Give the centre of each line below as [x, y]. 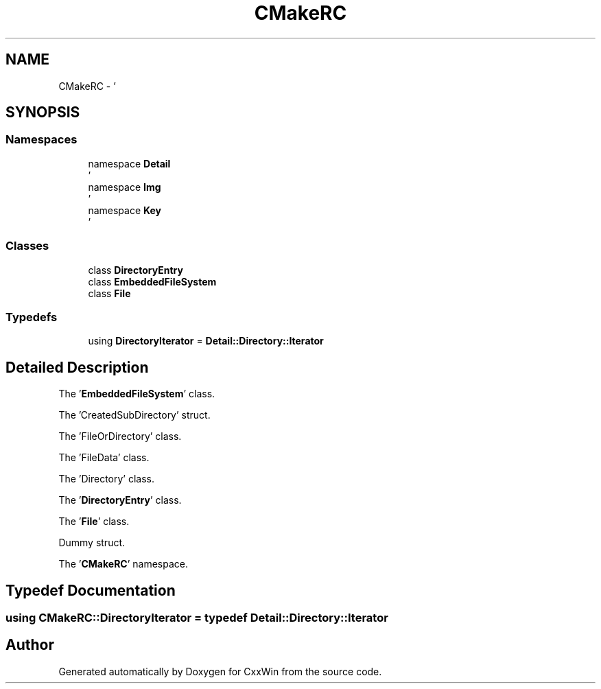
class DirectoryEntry [135, 270]
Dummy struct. [92, 543]
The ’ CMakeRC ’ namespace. [123, 564]
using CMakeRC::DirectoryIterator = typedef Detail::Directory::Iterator [197, 618]
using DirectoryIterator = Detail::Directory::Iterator [206, 341]
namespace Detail [129, 163]
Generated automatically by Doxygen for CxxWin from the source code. [220, 671]
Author [30, 645]
